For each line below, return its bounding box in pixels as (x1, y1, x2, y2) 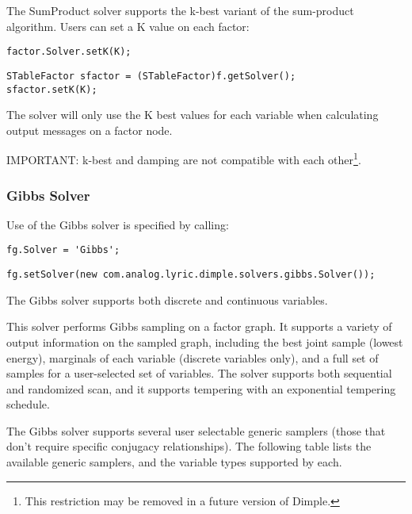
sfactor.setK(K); (6, 83, 97, 95)
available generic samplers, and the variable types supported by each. (6, 454, 342, 470)
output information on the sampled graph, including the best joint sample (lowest (6, 333, 403, 350)
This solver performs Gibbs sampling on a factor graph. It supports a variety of (6, 318, 392, 335)
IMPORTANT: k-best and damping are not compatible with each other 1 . (6, 149, 361, 167)
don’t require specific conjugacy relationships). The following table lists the (6, 438, 372, 455)
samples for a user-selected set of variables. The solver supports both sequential (6, 365, 392, 382)
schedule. (6, 396, 50, 412)
